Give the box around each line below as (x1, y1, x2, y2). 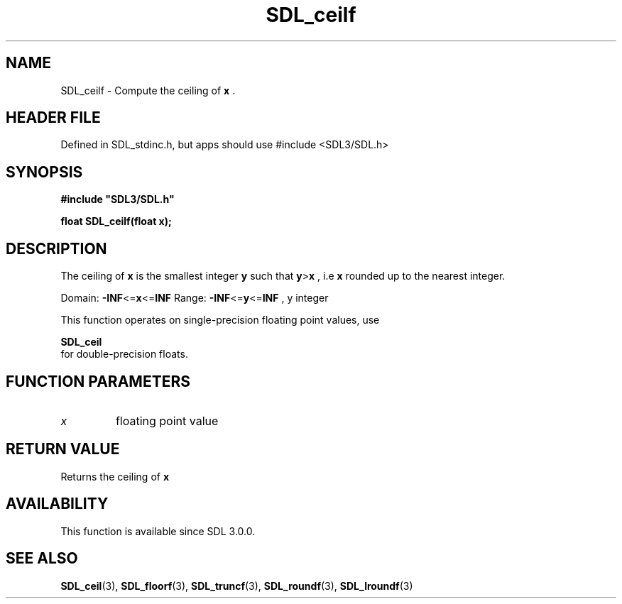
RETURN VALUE (6, 440, 120, 459)
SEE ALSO (6, 549, 78, 568)
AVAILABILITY (6, 495, 109, 513)
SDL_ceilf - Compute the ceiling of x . (60, 84, 236, 97)
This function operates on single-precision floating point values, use (60, 314, 380, 326)
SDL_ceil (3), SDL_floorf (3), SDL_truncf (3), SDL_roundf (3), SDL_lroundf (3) (60, 579, 413, 592)
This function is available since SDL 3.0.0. (60, 525, 256, 537)
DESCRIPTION (6, 239, 107, 258)
